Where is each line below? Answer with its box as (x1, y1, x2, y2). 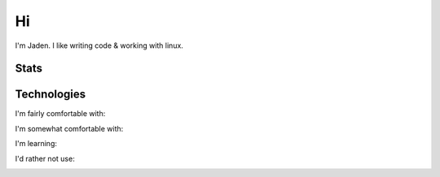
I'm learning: (15, 139, 57, 149)
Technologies (15, 88, 86, 101)
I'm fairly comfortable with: (15, 109, 106, 119)
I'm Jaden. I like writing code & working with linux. (15, 41, 183, 50)
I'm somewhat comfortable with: (15, 123, 124, 133)
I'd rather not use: (15, 153, 75, 163)
